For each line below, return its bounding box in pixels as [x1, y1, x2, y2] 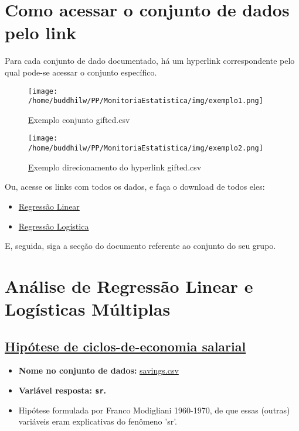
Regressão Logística [18, 220, 89, 232]
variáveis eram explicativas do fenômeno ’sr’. [18, 415, 178, 427]
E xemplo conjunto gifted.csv [28, 113, 130, 125]
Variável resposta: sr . [18, 384, 107, 396]
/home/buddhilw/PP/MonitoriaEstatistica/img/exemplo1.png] [28, 97, 263, 105]
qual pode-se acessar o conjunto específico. [5, 66, 157, 78]
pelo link [5, 20, 77, 45]
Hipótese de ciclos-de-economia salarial [5, 337, 246, 355]
